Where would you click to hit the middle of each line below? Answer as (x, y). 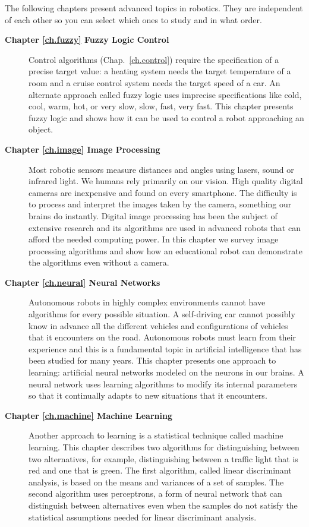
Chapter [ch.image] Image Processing (83, 149)
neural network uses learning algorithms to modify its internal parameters (163, 384)
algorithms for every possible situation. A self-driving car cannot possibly (162, 314)
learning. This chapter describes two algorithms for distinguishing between (164, 447)
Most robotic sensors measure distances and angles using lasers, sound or (161, 169)
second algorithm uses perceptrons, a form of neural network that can (155, 493)
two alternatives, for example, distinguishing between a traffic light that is (163, 458)
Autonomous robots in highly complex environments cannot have (147, 302)
